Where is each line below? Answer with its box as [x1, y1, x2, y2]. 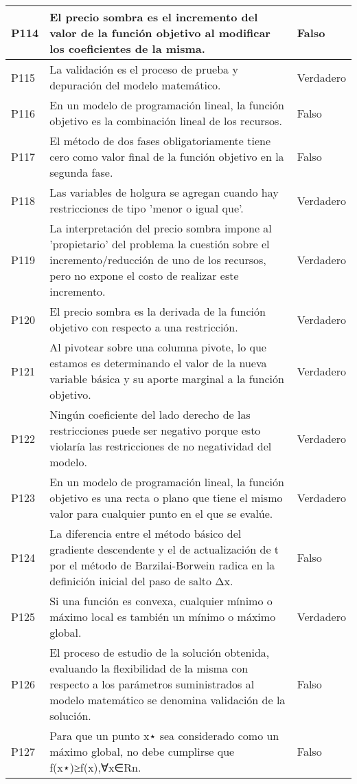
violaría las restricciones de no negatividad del [49, 438, 272, 454]
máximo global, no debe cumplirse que [49, 743, 235, 759]
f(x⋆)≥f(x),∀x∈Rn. [49, 759, 141, 775]
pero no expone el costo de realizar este [49, 268, 239, 283]
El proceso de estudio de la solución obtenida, [49, 644, 270, 660]
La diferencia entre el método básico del [49, 525, 242, 541]
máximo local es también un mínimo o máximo [49, 609, 276, 624]
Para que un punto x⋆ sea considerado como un [49, 728, 279, 743]
